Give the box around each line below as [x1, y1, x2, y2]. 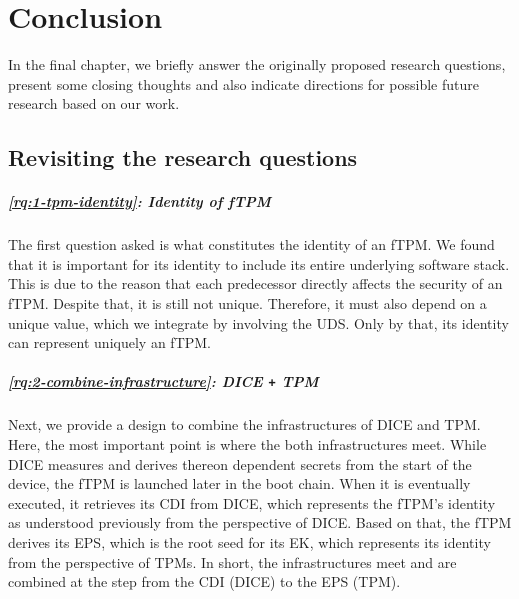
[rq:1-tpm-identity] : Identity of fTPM [8, 191, 271, 212]
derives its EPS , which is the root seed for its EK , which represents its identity [8, 532, 491, 552]
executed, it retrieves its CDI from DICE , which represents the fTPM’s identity [8, 492, 496, 513]
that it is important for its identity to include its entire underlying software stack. [8, 253, 510, 274]
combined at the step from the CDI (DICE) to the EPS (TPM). [8, 571, 401, 592]
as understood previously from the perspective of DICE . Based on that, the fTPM [8, 512, 512, 533]
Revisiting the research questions [8, 142, 358, 173]
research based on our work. [8, 93, 180, 114]
